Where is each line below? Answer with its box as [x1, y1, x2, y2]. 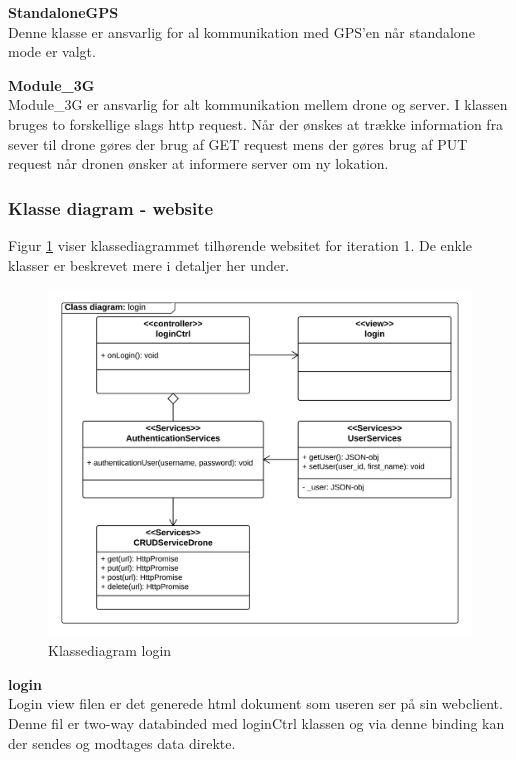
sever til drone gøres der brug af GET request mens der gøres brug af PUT [8, 133, 468, 154]
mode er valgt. [8, 41, 96, 62]
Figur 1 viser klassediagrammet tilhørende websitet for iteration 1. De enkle [8, 234, 473, 255]
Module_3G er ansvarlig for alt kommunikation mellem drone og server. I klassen [8, 94, 508, 115]
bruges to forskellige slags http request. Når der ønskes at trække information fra [8, 113, 504, 134]
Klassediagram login [48, 640, 172, 661]
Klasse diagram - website [8, 195, 214, 220]
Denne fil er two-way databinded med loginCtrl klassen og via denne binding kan [8, 712, 505, 733]
